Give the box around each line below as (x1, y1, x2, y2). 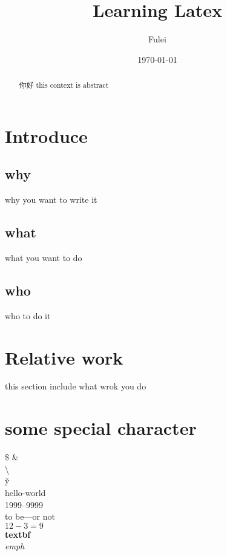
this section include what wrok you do (5, 380, 146, 392)
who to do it (5, 309, 51, 322)
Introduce (5, 123, 88, 148)
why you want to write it (5, 193, 97, 206)
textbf (5, 528, 31, 540)
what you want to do (5, 251, 82, 263)
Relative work (5, 345, 123, 369)
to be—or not (5, 510, 55, 523)
